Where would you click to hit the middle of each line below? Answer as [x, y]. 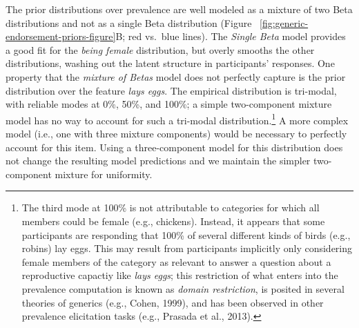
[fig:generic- [284, 22]
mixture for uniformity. [104, 174]
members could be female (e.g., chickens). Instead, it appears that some [173, 221]
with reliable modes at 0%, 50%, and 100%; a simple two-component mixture [169, 104]
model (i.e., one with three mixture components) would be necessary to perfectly [176, 133]
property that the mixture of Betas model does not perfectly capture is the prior [176, 76]
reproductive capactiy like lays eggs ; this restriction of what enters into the [180, 275]
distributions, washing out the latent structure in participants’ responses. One [170, 63]
